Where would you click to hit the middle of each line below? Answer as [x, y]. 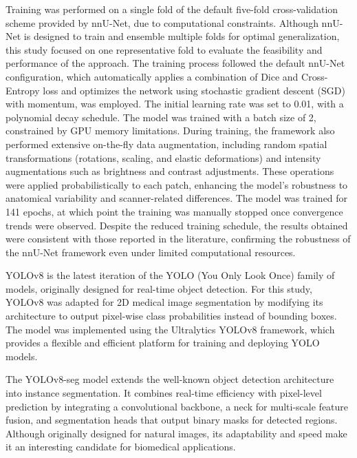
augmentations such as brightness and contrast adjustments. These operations [170, 171]
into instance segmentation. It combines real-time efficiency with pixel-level [164, 393]
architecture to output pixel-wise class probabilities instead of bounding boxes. [171, 316]
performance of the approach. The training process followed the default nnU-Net [175, 63]
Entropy [23, 90]
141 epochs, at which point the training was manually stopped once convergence [174, 211]
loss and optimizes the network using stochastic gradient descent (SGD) [194, 90]
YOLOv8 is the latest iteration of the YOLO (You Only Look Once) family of [170, 275]
